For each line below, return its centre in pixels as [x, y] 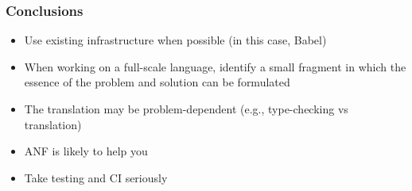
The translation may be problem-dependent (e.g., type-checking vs [186, 109]
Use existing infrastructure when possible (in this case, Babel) [175, 40]
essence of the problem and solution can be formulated [157, 82]
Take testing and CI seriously [96, 177]
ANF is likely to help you [86, 151]
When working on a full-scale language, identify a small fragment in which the [215, 66]
